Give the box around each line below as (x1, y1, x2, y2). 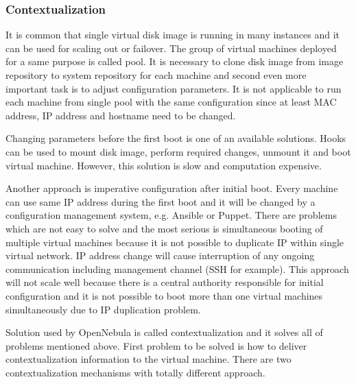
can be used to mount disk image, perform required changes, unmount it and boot (5, 144, 351, 158)
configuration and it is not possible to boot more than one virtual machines (5, 288, 323, 302)
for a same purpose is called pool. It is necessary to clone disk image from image (5, 54, 344, 69)
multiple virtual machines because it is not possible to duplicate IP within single (5, 235, 344, 249)
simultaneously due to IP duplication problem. (5, 302, 201, 316)
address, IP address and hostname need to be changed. (5, 108, 236, 122)
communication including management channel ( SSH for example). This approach (5, 261, 349, 276)
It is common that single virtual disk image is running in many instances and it (5, 27, 340, 42)
